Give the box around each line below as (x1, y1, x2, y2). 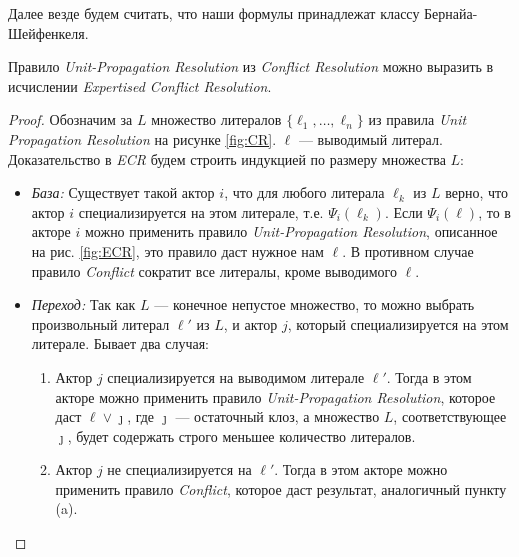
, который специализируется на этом (287, 313, 509, 334)
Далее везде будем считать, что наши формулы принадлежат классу (8, 3, 420, 23)
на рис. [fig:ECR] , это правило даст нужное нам (31, 240, 324, 261)
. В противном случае (342, 240, 474, 261)
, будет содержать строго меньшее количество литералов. (67, 425, 416, 446)
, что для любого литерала (224, 182, 385, 203)
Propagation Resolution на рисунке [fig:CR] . (8, 128, 277, 149)
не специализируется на (107, 459, 252, 480)
